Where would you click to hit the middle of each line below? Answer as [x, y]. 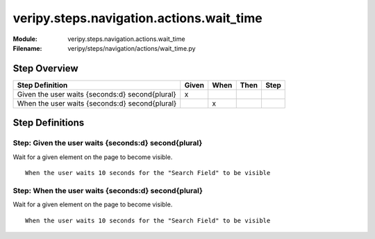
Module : [25, 39]
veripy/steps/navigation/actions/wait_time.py [132, 48]
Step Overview [46, 68]
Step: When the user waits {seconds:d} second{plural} [108, 190]
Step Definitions [49, 123]
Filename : [27, 48]
